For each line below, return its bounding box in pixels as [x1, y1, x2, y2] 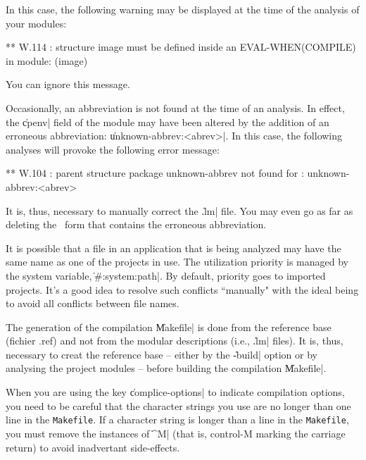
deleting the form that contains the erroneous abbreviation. [6, 217, 267, 232]
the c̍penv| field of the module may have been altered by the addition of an [6, 114, 329, 129]
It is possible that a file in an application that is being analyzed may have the [6, 240, 341, 255]
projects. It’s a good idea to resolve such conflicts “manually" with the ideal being [6, 282, 359, 297]
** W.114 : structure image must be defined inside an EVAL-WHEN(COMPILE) [6, 39, 356, 54]
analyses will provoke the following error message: [6, 142, 220, 156]
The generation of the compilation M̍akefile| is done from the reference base [6, 319, 332, 334]
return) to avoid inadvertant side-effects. [6, 440, 180, 454]
